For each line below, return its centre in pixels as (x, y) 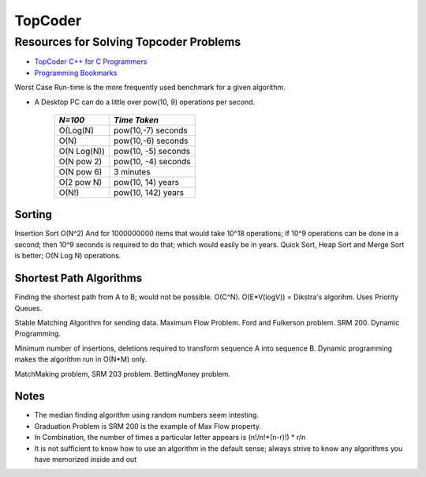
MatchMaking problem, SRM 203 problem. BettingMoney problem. (123, 374)
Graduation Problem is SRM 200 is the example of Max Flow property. (148, 426)
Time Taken (136, 120)
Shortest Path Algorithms (78, 278)
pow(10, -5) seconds (152, 151)
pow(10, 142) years (149, 192)
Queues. (28, 308)
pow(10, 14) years (146, 182)
